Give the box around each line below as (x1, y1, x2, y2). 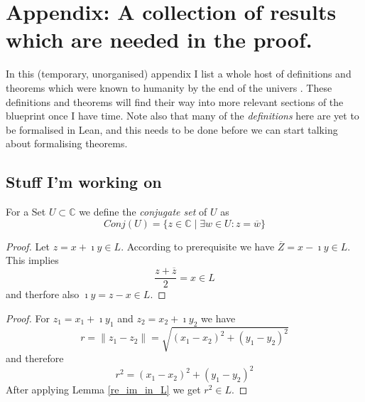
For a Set (6, 204, 46, 219)
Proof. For (6, 310, 50, 325)
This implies (6, 253, 59, 268)
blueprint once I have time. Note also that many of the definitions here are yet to (6, 108, 359, 123)
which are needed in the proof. (6, 25, 312, 54)
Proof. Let (6, 238, 50, 253)
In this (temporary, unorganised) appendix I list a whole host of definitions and (6, 66, 352, 81)
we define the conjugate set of (79, 204, 207, 219)
